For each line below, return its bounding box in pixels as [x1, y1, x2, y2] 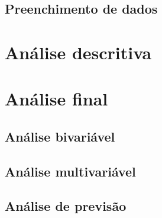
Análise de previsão [5, 197, 127, 215]
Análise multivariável [5, 162, 136, 180]
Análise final [5, 86, 108, 111]
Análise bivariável [5, 127, 115, 145]
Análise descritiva [5, 40, 152, 64]
